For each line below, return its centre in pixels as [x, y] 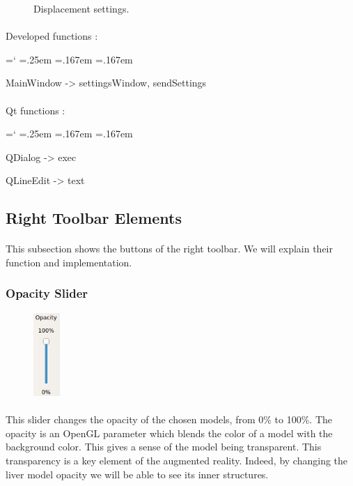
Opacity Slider [47, 293]
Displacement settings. [81, 8]
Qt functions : [36, 110]
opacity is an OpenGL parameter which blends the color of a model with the [169, 433]
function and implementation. [69, 262]
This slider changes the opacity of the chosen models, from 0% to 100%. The [169, 419]
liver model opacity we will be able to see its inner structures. [137, 474]
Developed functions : [52, 36]
